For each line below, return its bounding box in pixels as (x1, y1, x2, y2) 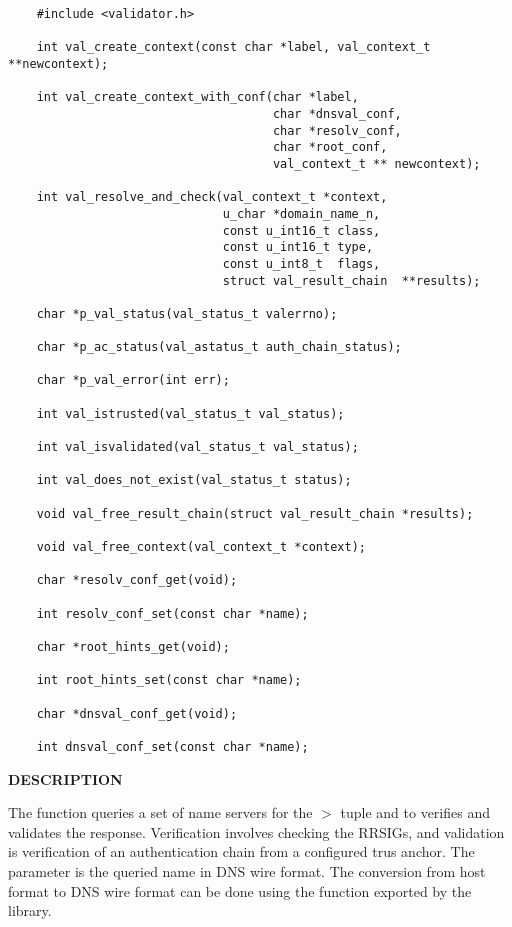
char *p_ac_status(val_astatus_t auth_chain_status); (36, 340, 402, 355)
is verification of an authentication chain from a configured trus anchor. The (8, 841, 475, 862)
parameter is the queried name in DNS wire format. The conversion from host (8, 860, 486, 881)
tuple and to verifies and (340, 802, 490, 823)
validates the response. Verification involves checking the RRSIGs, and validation (8, 821, 505, 842)
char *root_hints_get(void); (36, 639, 230, 654)
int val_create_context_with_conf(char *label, (36, 90, 359, 105)
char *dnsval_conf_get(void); (36, 706, 238, 721)
